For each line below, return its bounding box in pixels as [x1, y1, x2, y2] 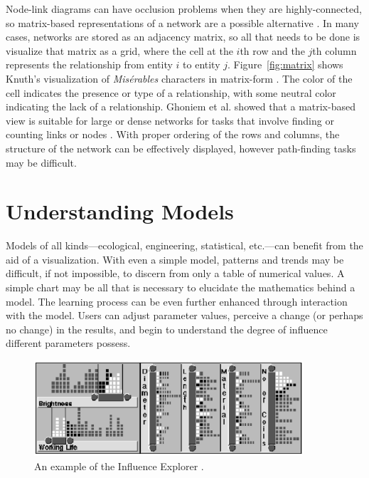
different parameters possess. [6, 336, 131, 350]
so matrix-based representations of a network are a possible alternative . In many [6, 15, 359, 30]
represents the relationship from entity [6, 57, 173, 72]
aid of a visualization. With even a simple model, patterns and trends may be [6, 251, 344, 266]
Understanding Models [6, 197, 234, 226]
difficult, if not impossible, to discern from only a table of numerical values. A [6, 266, 345, 281]
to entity [183, 57, 220, 72]
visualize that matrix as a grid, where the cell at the [6, 43, 233, 58]
